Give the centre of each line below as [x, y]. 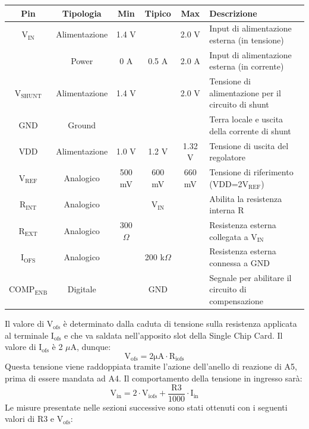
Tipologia [82, 13]
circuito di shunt [239, 104]
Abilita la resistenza [246, 198]
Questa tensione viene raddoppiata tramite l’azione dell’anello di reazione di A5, [151, 366]
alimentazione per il [245, 92]
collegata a [229, 236]
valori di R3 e [30, 419]
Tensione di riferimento [251, 172]
